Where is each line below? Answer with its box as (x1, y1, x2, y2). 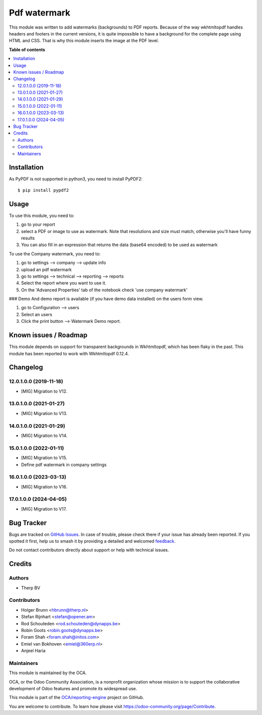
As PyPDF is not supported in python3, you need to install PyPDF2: (9, 176, 143, 182)
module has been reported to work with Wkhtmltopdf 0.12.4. (9, 350, 129, 356)
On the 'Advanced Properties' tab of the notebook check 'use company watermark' (21, 287, 188, 293)
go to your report (21, 221, 55, 228)
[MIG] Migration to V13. (21, 410, 67, 416)
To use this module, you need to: (9, 213, 75, 218)
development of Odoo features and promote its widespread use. (9, 686, 137, 692)
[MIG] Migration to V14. (21, 432, 68, 438)
